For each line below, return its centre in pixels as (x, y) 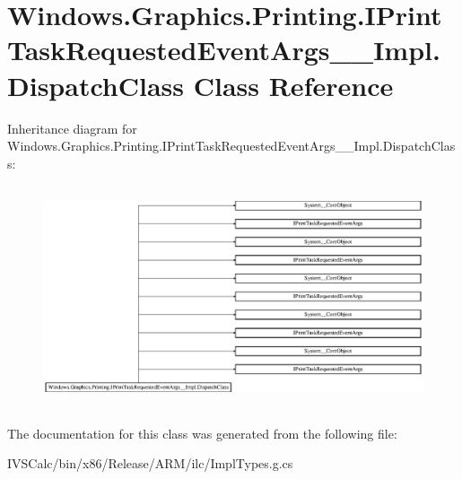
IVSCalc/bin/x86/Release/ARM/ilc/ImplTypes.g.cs (150, 463)
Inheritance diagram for (72, 128)
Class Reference (293, 85)
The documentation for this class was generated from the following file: (202, 433)
